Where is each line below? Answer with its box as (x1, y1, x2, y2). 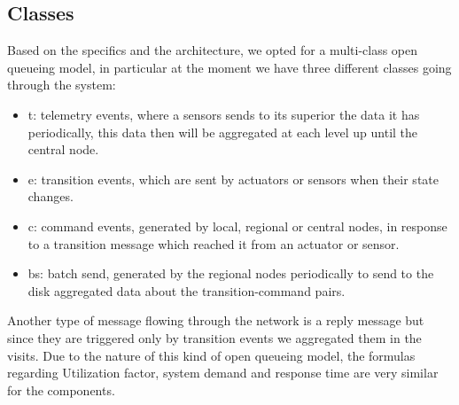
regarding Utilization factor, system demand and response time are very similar (7, 363, 439, 382)
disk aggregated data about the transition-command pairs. (27, 281, 346, 300)
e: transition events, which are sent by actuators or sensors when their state (27, 169, 439, 188)
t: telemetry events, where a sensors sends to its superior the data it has (27, 105, 420, 123)
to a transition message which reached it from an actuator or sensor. (27, 234, 400, 253)
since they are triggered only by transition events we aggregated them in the (7, 328, 422, 347)
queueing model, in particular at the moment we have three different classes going (7, 58, 452, 76)
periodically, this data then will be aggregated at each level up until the (27, 122, 418, 141)
